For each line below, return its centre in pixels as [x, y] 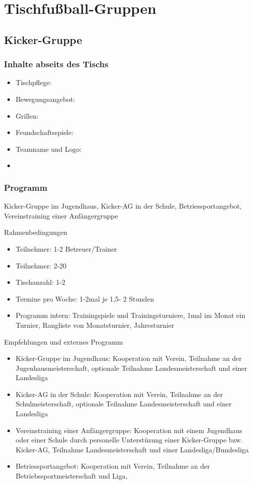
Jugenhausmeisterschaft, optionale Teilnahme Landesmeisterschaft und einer [131, 368]
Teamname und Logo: [49, 149]
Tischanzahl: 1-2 [40, 282]
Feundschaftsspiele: [45, 132]
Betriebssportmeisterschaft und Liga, [72, 476]
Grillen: [27, 115]
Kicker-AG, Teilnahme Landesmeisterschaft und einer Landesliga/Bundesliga [132, 449]
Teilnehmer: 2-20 [41, 265]
